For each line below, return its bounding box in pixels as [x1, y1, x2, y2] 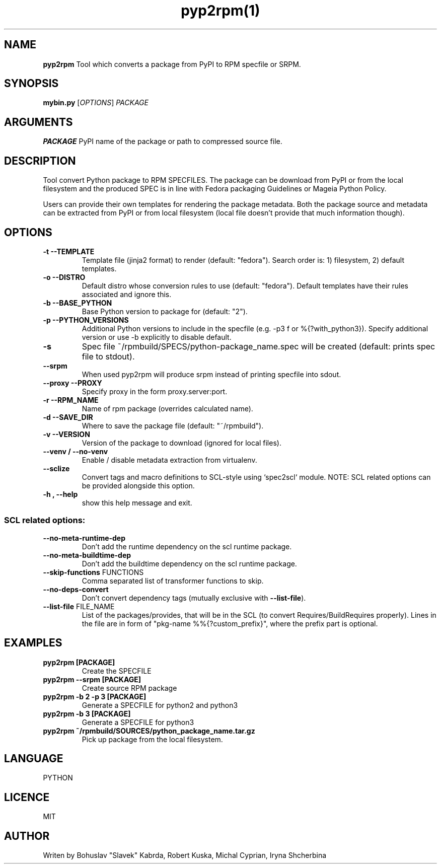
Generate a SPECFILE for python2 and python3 [82, 700, 238, 709]
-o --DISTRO [43, 272, 86, 281]
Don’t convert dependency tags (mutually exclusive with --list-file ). [82, 593, 306, 602]
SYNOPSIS [4, 77, 59, 90]
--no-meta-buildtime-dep [43, 550, 131, 559]
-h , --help [43, 489, 78, 498]
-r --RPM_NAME [43, 395, 99, 404]
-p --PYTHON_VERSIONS [43, 315, 129, 324]
